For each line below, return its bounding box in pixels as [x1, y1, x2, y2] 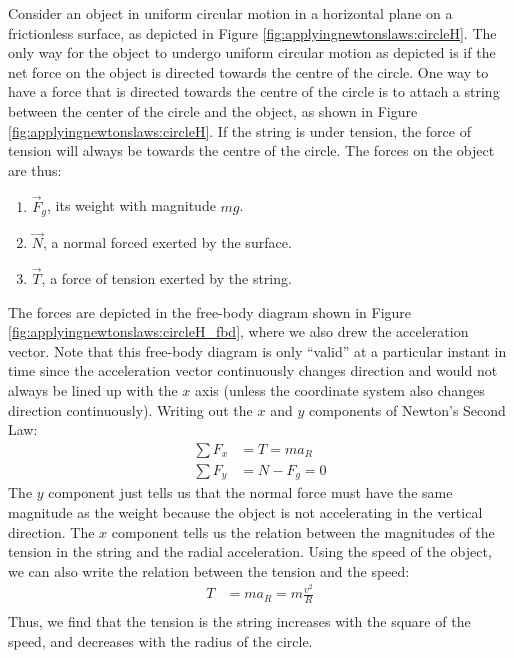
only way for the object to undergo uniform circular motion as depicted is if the [8, 42, 496, 63]
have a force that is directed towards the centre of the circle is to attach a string [8, 81, 500, 102]
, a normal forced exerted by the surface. [43, 232, 292, 253]
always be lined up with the [8, 380, 178, 401]
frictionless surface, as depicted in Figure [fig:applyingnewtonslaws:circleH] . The [8, 22, 497, 43]
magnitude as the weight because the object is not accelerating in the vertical [8, 501, 483, 522]
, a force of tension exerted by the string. [41, 268, 292, 289]
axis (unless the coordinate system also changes [194, 380, 485, 401]
